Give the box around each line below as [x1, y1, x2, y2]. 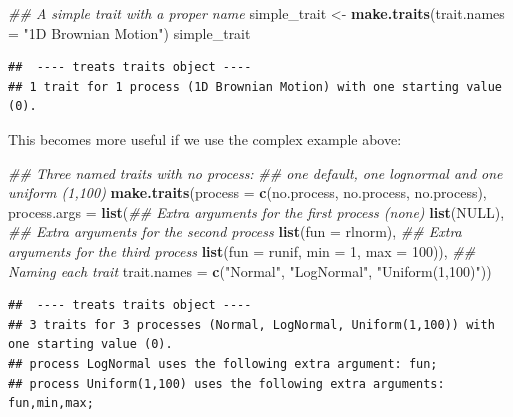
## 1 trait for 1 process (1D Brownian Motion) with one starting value [8, 79, 502, 94]
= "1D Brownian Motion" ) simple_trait [8, 22, 251, 43]
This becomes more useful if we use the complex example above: [8, 128, 402, 149]
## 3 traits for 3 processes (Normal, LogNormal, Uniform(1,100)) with [8, 317, 495, 332]
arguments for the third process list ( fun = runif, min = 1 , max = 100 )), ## [8, 240, 476, 261]
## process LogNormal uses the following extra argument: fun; [8, 356, 438, 371]
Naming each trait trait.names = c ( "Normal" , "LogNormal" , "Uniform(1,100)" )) [8, 260, 492, 281]
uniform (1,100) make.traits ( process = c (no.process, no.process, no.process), [8, 182, 487, 203]
